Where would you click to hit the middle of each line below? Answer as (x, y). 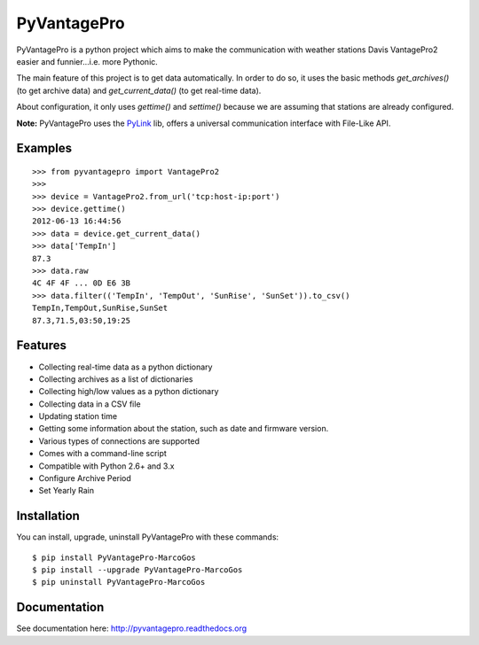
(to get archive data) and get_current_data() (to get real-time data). (139, 90)
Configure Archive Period (85, 478)
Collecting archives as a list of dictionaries (116, 379)
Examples (44, 148)
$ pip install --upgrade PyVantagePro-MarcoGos (137, 570)
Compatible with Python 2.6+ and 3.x (106, 466)
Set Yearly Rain (67, 491)
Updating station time (78, 416)
